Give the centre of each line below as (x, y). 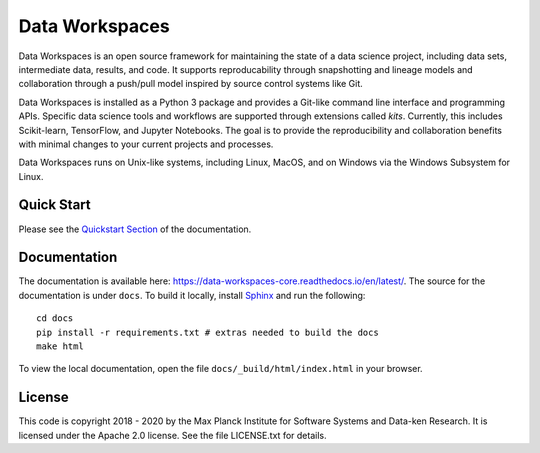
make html (60, 346)
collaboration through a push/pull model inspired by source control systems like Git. (191, 84)
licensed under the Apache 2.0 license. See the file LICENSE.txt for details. (172, 435)
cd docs (55, 318)
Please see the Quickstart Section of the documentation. (135, 229)
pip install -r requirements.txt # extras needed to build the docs (207, 332)
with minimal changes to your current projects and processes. (146, 144)
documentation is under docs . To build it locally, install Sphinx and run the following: (192, 295)
